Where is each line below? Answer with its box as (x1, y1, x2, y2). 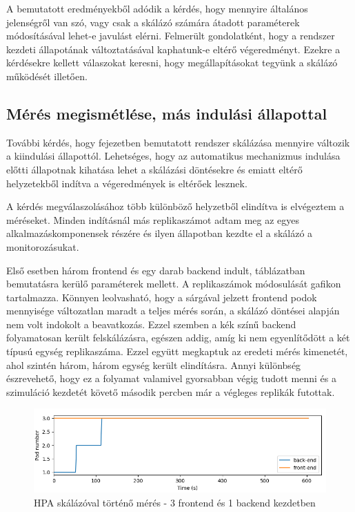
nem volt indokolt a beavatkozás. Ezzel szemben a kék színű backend (6, 316, 296, 331)
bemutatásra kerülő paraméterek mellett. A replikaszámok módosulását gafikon (6, 276, 341, 291)
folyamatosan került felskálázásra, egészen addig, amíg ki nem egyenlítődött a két (6, 330, 350, 345)
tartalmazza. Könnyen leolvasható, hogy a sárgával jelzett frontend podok (6, 290, 317, 304)
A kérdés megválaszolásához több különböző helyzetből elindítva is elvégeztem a (6, 199, 345, 214)
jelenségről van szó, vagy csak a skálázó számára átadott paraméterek (6, 15, 300, 29)
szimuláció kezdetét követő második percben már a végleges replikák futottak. (6, 384, 335, 399)
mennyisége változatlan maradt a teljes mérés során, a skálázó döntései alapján (6, 303, 340, 318)
